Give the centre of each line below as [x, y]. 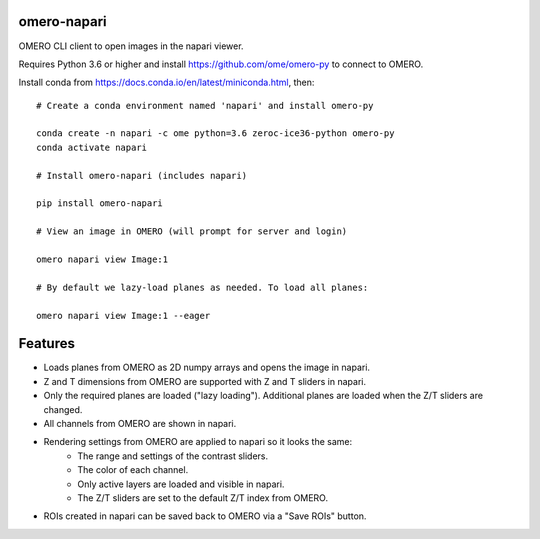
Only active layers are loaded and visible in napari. [181, 484]
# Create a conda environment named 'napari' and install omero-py [205, 105]
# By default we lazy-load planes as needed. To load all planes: [202, 287]
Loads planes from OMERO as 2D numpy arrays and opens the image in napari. [206, 367]
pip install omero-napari [100, 203]
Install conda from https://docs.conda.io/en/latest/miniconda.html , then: [166, 82]
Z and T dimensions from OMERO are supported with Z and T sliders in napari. [205, 381]
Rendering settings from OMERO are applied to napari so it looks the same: [198, 442]
